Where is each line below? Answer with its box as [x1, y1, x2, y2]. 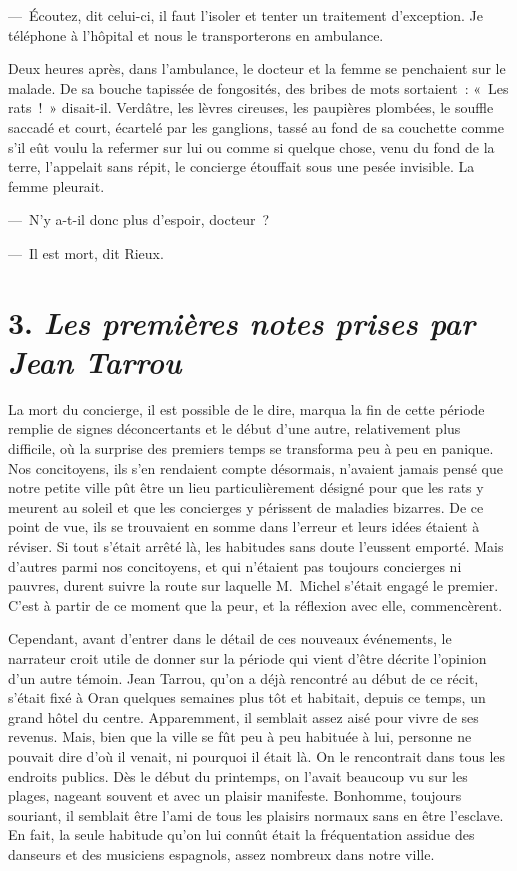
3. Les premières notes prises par [8, 301, 475, 343]
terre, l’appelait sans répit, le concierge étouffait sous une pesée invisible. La [8, 156, 475, 177]
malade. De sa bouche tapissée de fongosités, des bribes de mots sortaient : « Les [8, 77, 509, 98]
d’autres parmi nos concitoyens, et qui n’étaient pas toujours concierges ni [8, 555, 462, 576]
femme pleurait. [8, 175, 105, 196]
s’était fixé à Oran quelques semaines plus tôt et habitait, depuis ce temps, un [8, 687, 486, 708]
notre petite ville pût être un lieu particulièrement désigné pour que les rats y [8, 477, 484, 498]
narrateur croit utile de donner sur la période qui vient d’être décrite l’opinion [8, 647, 487, 668]
